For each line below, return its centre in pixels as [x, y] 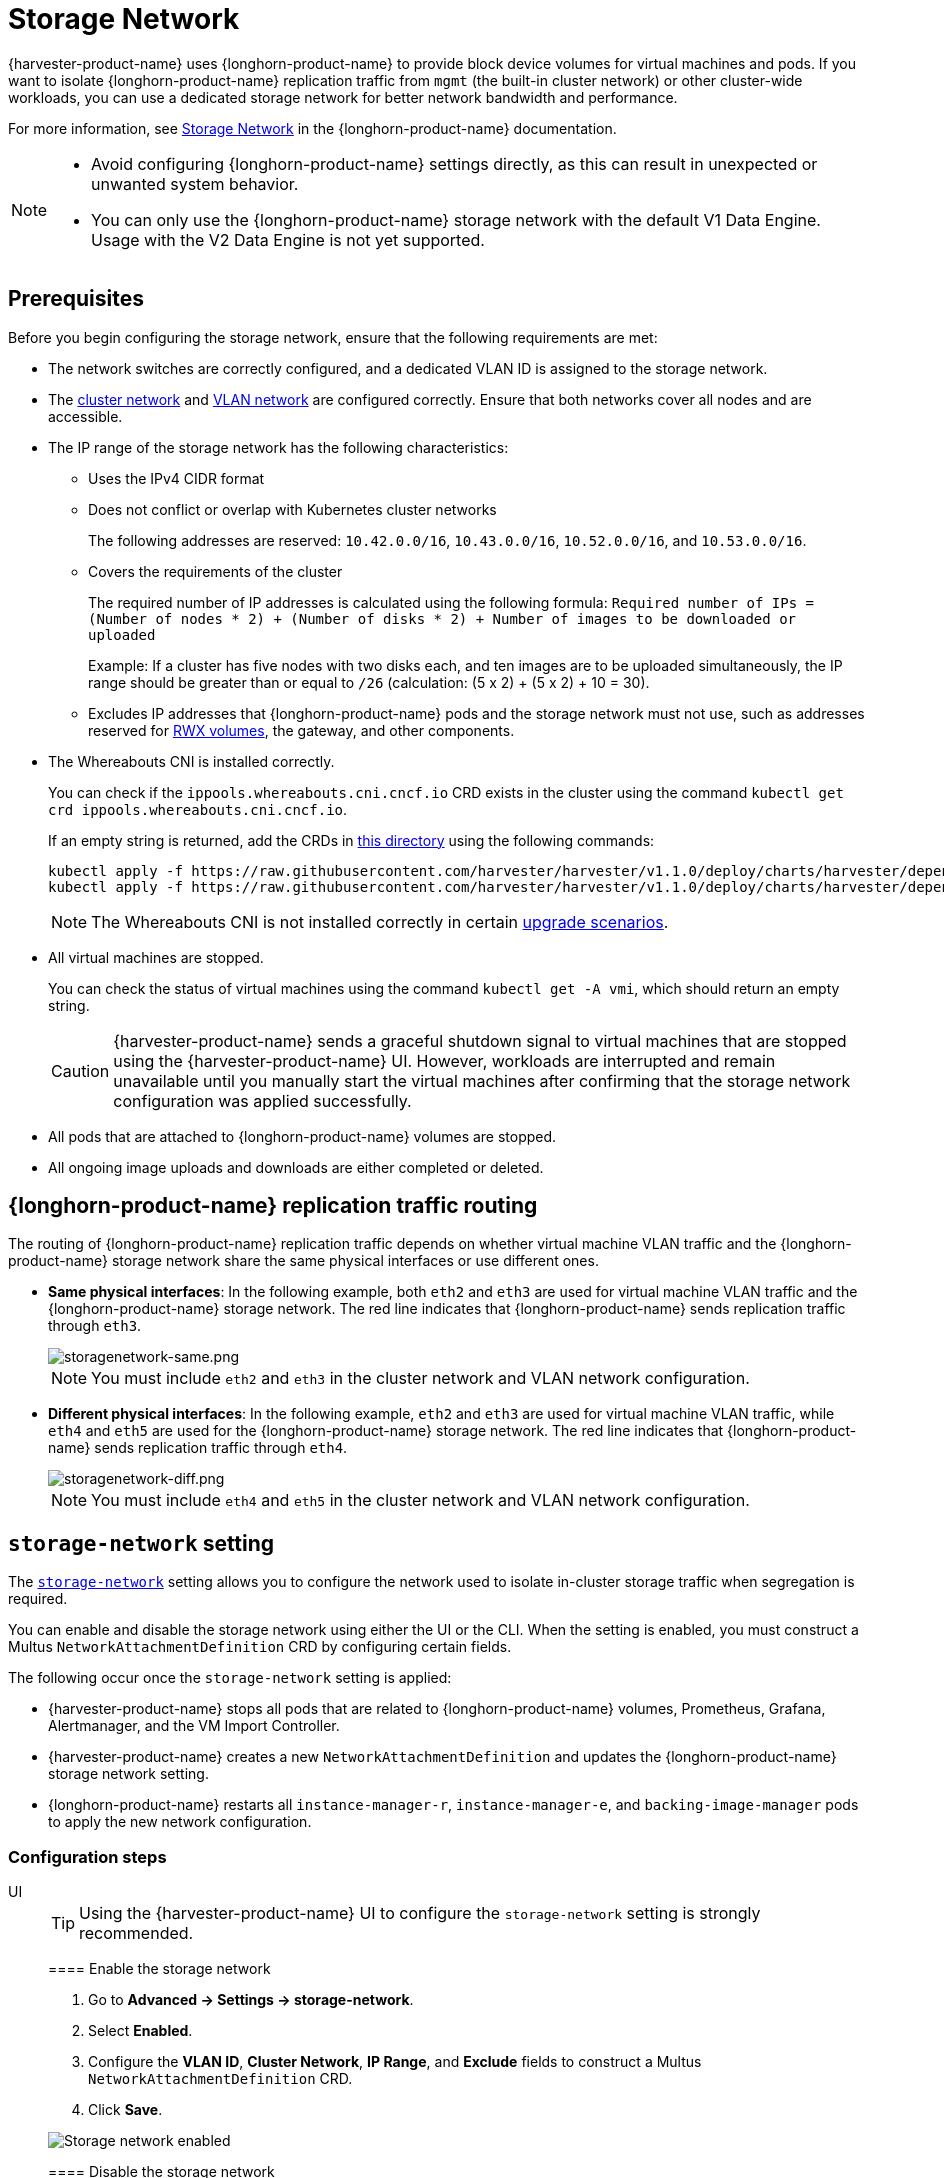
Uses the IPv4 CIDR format [176, 478]
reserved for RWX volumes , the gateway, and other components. [301, 730]
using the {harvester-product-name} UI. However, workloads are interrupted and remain [444, 1060]
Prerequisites [76, 299]
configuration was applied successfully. [262, 1100]
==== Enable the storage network [159, 1969]
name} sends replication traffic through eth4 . [198, 1448]
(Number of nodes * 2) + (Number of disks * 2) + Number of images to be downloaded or [442, 618]
